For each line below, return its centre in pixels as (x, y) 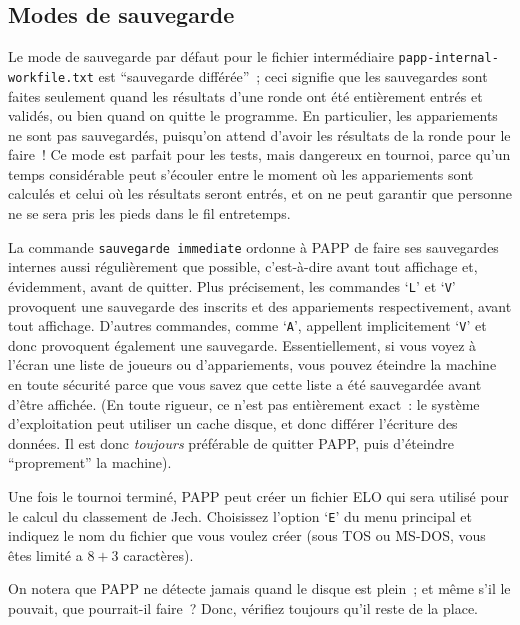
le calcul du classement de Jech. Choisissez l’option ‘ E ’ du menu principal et (240, 515)
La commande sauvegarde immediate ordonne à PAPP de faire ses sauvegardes (253, 246)
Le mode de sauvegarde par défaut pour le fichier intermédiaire (201, 56)
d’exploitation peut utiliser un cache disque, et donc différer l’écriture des (233, 423)
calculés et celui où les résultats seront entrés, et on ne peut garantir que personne (260, 193)
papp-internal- (448, 58)
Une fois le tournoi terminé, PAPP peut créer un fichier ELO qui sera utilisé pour (258, 495)
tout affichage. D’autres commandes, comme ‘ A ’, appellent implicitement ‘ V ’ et (247, 325)
